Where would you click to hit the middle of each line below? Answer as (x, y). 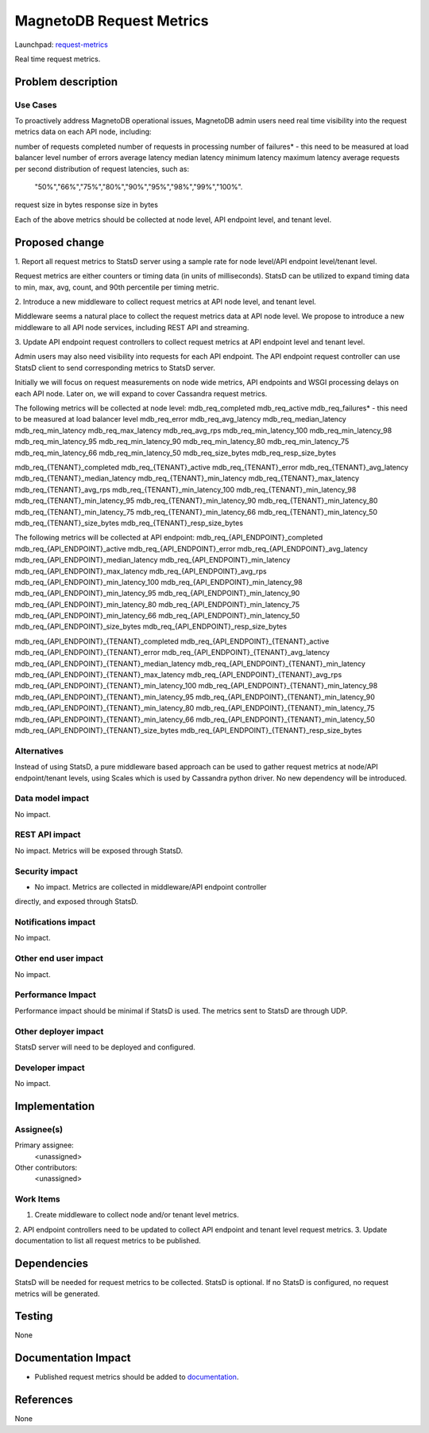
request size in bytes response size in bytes (87, 205)
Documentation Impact (73, 1358)
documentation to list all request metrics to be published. (108, 1240)
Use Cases (36, 105)
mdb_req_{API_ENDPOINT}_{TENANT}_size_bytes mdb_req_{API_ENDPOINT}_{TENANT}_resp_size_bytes (188, 730)
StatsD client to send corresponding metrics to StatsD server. (115, 368)
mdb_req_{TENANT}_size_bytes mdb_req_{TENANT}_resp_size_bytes (129, 523)
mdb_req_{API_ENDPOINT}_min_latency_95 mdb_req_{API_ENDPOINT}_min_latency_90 (157, 594)
